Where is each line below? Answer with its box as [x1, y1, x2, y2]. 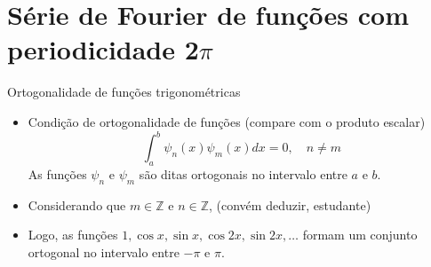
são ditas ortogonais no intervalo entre [139, 164, 347, 183]
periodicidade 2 [7, 31, 199, 67]
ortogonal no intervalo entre [28, 242, 180, 261]
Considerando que [28, 195, 126, 214]
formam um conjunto [302, 225, 418, 244]
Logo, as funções [28, 225, 118, 244]
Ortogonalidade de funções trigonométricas [7, 82, 241, 101]
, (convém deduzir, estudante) [209, 195, 371, 214]
